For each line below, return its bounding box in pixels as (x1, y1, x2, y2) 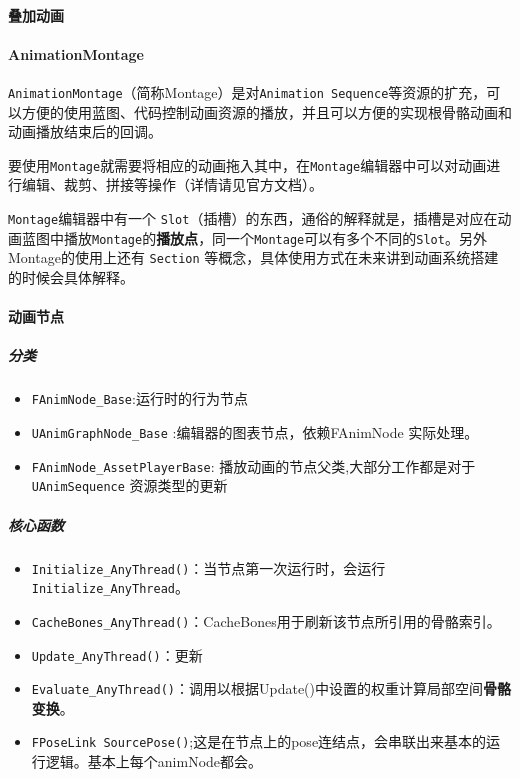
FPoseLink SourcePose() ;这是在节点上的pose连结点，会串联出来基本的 (31, 731, 487, 752)
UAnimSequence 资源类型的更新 (31, 475, 228, 496)
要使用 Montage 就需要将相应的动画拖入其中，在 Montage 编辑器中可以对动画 (8, 154, 487, 175)
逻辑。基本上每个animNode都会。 (45, 751, 263, 772)
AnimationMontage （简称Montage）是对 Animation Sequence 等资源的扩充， (8, 81, 487, 102)
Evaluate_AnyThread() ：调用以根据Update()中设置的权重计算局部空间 (31, 678, 483, 699)
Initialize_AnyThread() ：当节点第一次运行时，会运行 (31, 557, 386, 578)
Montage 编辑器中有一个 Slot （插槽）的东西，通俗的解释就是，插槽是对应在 (8, 208, 498, 229)
